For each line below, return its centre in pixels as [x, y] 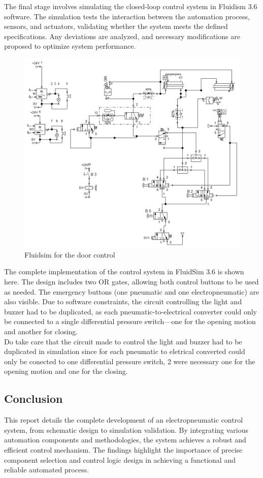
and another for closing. [41, 331]
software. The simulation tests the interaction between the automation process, [127, 16]
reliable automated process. [47, 470]
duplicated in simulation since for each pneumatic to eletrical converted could [125, 351]
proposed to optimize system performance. [70, 46]
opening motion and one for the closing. [66, 371]
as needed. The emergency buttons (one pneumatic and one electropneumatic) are [132, 291]
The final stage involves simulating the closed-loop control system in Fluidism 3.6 [131, 6]
